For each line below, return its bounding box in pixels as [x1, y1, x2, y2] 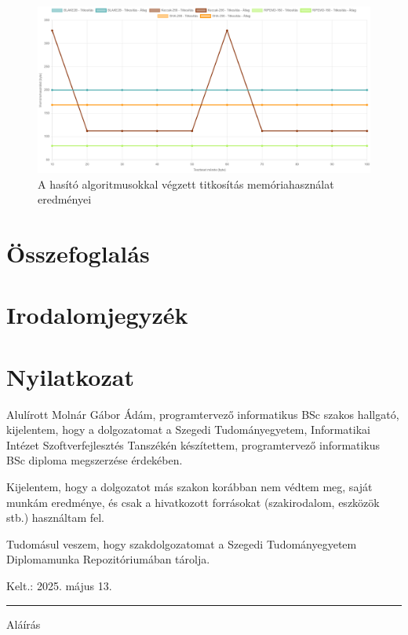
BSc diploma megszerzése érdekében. [6, 452, 183, 468]
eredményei [38, 191, 92, 207]
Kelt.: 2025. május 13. [6, 578, 112, 593]
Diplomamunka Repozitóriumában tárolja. [6, 551, 210, 567]
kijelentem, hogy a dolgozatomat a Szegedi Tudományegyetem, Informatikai [6, 421, 370, 438]
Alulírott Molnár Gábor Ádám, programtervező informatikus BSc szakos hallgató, [6, 406, 399, 422]
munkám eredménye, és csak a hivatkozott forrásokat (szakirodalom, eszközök [6, 494, 380, 510]
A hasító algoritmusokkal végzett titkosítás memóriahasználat [38, 175, 334, 192]
